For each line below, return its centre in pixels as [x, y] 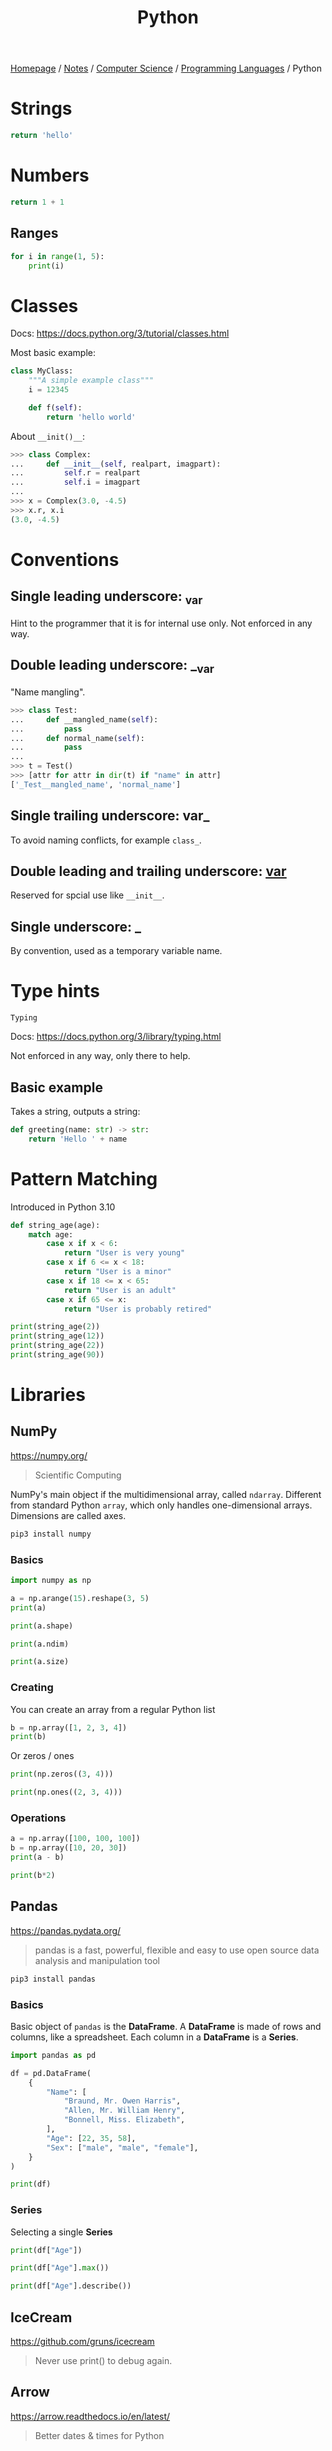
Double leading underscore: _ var [112, 666]
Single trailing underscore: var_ [110, 816]
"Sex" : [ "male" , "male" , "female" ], [122, 2147]
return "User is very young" [124, 1253]
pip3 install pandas [53, 1979]
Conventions [65, 559]
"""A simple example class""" [91, 381]
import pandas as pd [53, 2055]
